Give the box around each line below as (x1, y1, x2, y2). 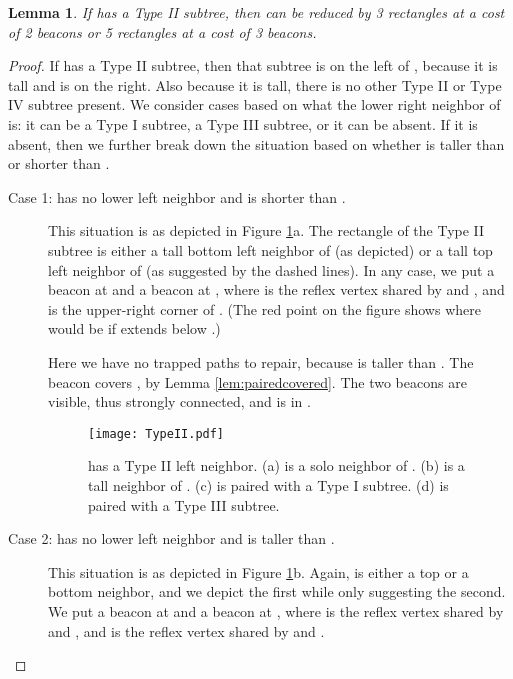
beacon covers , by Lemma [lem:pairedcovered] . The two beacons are (48, 371, 467, 392)
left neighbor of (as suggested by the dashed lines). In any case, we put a (48, 259, 495, 280)
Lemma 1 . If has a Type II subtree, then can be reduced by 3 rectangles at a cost (8, 2, 505, 22)
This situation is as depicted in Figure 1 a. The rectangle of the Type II (48, 220, 485, 241)
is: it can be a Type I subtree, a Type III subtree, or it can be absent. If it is (8, 113, 478, 134)
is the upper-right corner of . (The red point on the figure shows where (48, 298, 481, 319)
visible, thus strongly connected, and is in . (48, 391, 311, 412)
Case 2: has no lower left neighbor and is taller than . (8, 528, 335, 549)
